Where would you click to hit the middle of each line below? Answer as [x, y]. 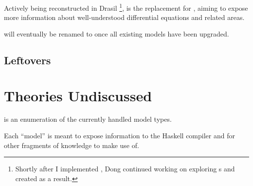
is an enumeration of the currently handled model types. [88, 119]
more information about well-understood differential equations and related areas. [124, 17]
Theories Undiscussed [78, 96]
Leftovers [27, 60]
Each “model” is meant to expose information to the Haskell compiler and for [119, 135]
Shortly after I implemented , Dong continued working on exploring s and [125, 169]
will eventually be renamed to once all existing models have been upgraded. [117, 33]
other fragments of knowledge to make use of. [72, 145]
